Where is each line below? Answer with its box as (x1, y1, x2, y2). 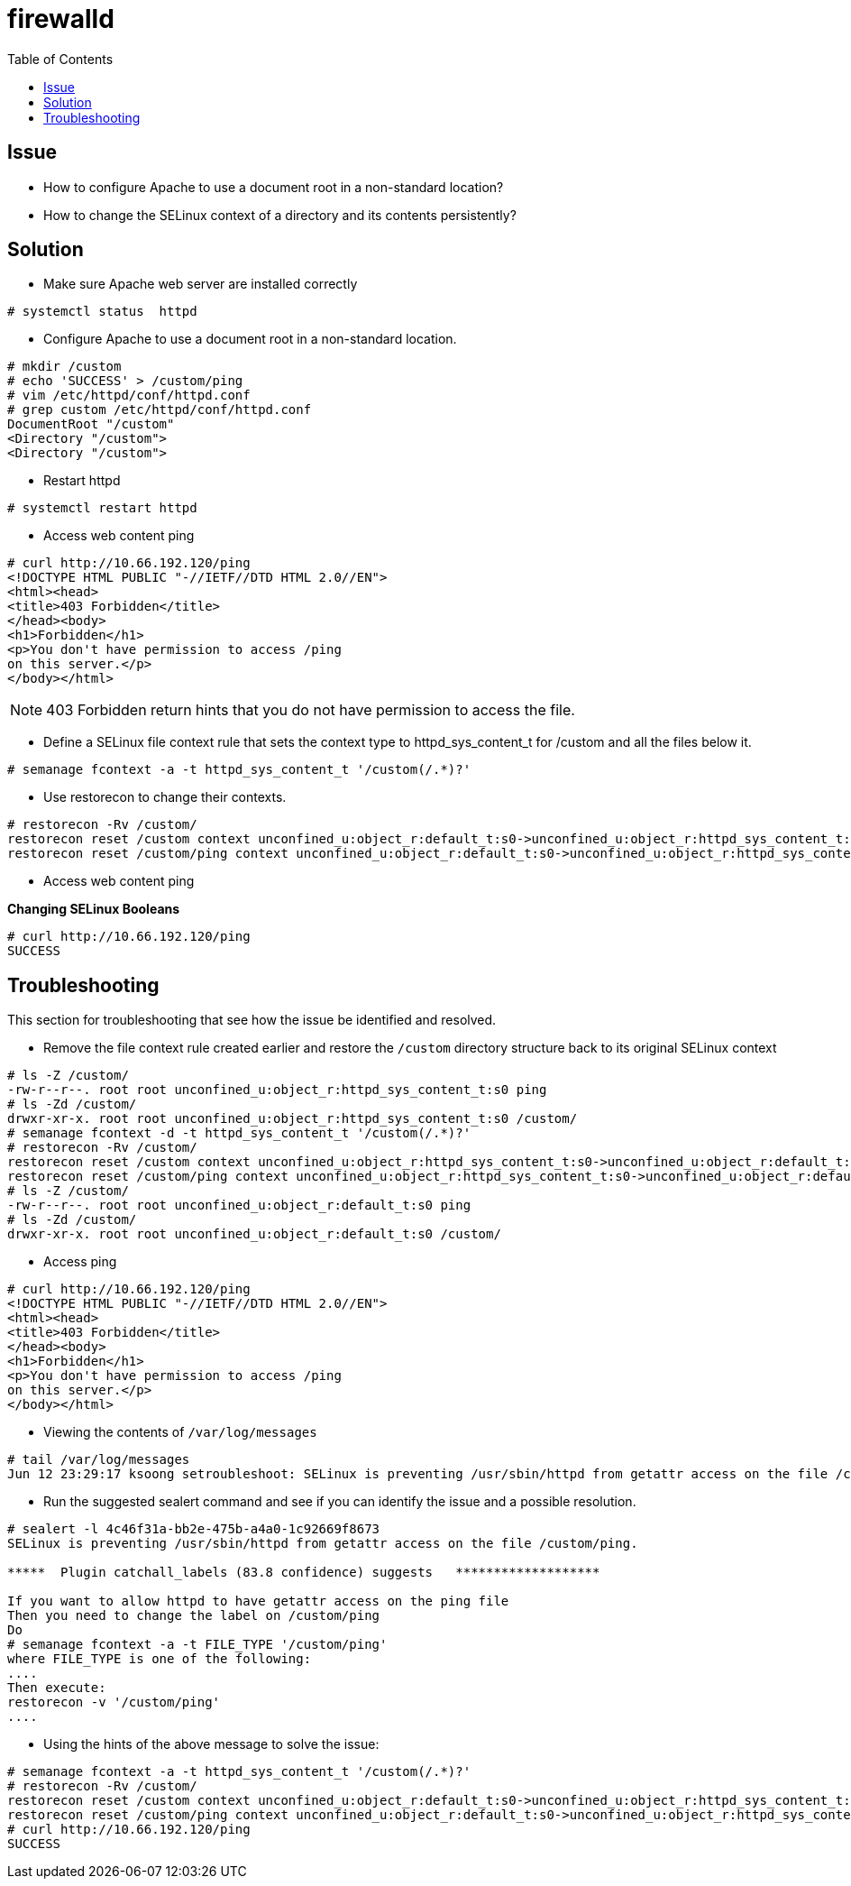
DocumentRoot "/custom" (7, 417, 175, 432)
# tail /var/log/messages (7, 1452, 190, 1467)
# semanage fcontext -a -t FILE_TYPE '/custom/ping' (7, 1637, 388, 1652)
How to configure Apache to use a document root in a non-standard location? (43, 179, 504, 195)
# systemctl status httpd (7, 304, 197, 319)
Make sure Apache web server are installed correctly (43, 276, 358, 292)
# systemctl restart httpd (7, 501, 197, 516)
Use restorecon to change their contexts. (43, 789, 287, 805)
